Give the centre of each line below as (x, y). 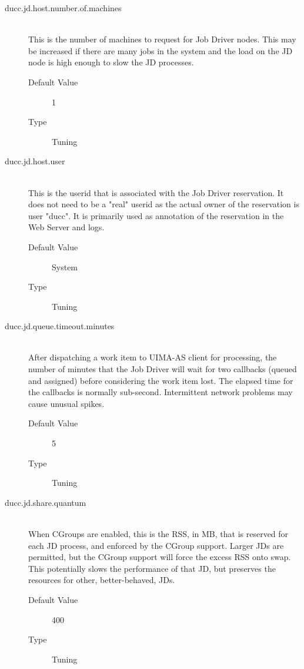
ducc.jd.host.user (35, 161)
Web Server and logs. (66, 227)
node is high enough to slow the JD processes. (111, 62)
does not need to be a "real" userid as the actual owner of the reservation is (164, 204)
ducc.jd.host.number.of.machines (63, 8)
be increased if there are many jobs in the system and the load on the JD (161, 50)
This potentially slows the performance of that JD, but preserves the (152, 568)
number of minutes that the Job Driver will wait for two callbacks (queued (163, 369)
